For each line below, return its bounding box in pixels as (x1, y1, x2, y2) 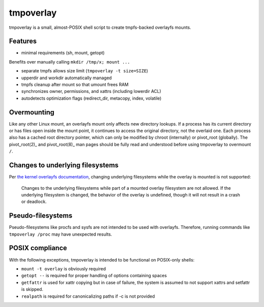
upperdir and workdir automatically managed (21, 75, 112, 81)
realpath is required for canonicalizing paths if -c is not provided (21, 293, 155, 299)
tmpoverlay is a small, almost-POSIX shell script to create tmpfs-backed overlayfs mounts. (9, 24, 192, 30)
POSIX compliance (9, 244, 67, 252)
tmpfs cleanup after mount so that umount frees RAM (21, 82, 129, 88)
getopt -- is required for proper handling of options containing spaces (21, 273, 167, 279)
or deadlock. (21, 198, 47, 205)
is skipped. (21, 286, 44, 292)
